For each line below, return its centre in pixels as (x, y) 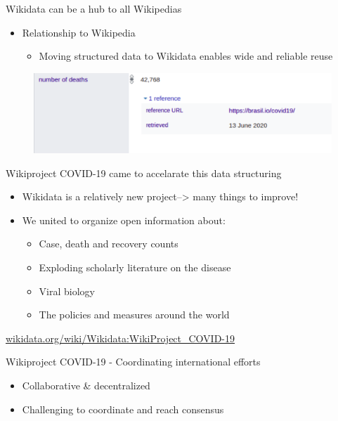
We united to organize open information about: (124, 220)
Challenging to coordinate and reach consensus (123, 409)
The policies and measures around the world (134, 315)
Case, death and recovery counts (109, 244)
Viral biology (67, 291)
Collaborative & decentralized (86, 385)
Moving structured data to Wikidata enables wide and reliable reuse (186, 56)
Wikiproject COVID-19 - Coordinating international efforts (133, 362)
